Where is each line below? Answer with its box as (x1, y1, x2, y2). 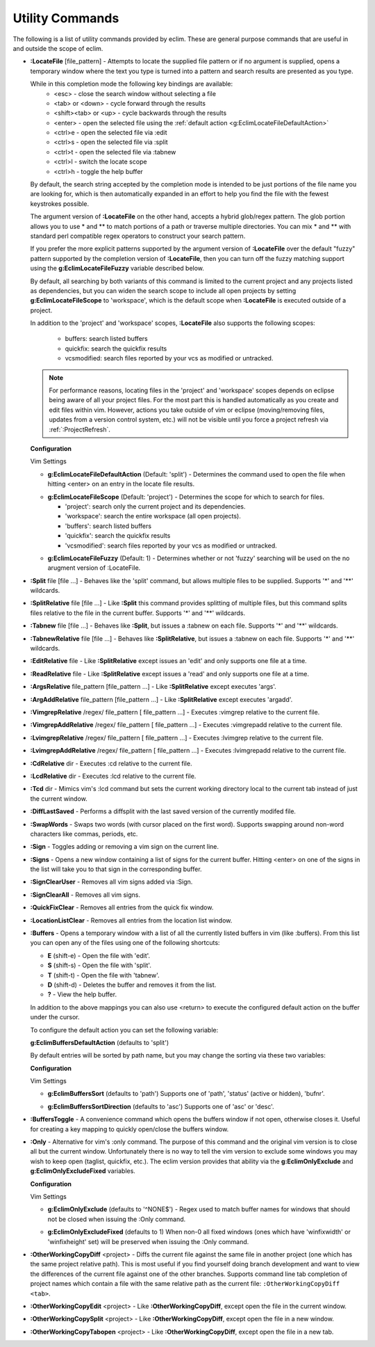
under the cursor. (30, 1013, 80, 1021)
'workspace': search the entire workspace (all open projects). (65, 512, 241, 520)
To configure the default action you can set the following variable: (30, 1026, 219, 1034)
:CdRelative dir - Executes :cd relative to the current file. (30, 759, 192, 767)
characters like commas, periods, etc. (30, 829, 138, 838)
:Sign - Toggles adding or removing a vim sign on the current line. (30, 843, 219, 851)
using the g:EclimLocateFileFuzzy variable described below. (30, 264, 205, 273)
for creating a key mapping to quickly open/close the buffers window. (30, 1124, 229, 1133)
